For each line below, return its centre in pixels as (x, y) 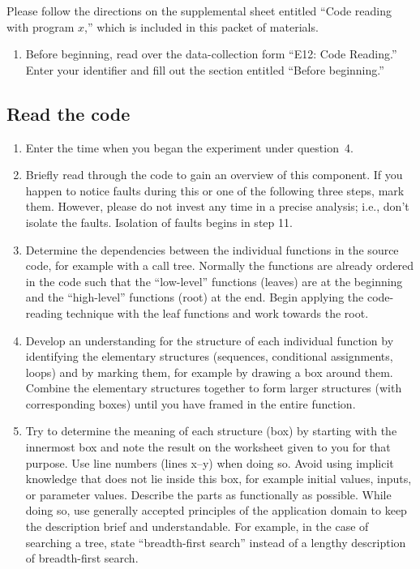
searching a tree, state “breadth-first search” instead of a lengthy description (216, 542)
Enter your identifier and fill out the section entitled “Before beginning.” (205, 69)
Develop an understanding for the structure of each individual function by (210, 340)
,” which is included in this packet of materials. (201, 26)
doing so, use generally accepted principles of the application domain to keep (216, 510)
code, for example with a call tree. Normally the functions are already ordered (220, 265)
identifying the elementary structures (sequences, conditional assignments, (209, 356)
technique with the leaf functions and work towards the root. (217, 312)
